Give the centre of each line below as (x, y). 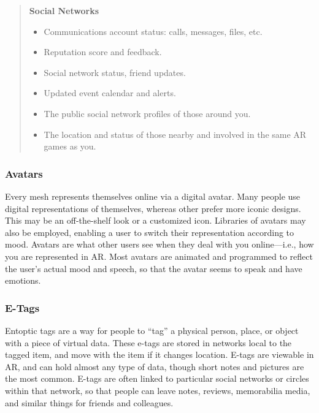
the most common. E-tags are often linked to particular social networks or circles (157, 378)
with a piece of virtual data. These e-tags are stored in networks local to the (148, 342)
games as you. (70, 146)
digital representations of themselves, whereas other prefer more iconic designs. (153, 208)
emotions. (23, 280)
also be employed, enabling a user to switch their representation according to (150, 232)
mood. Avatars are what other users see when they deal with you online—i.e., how (159, 244)
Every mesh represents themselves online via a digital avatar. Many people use (153, 196)
